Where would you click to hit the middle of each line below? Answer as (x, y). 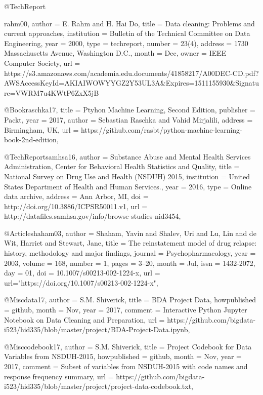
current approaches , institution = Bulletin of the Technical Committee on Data (127, 33)
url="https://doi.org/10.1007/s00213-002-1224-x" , (81, 282)
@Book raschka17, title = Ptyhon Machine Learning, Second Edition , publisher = (130, 110)
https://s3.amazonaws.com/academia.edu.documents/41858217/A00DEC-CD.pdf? (131, 73)
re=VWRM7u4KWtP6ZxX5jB (52, 92)
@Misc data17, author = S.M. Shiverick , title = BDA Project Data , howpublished (130, 300)
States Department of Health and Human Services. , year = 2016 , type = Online (128, 186)
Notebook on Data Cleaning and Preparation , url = (84, 319)
